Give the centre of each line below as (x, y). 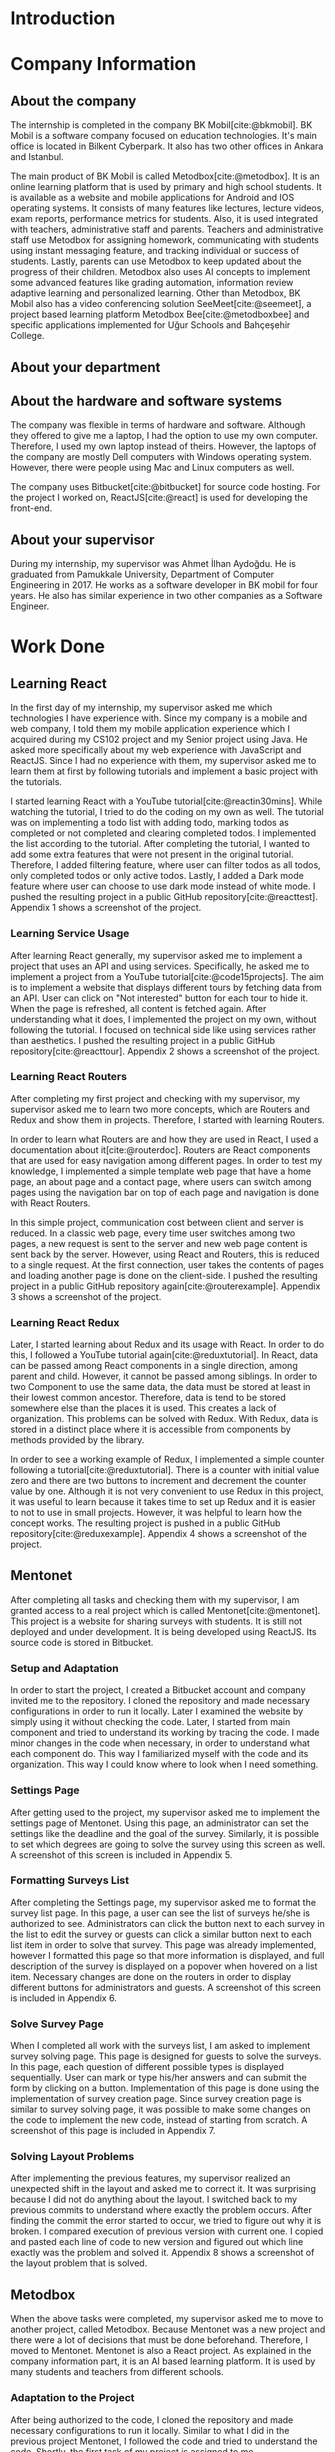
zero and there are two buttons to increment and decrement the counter (158, 1481)
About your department (85, 367)
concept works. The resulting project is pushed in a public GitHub (145, 1523)
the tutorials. (36, 782)
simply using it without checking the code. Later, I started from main (150, 1722)
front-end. (31, 508)
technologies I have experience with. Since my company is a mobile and (159, 718)
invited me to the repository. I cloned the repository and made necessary (160, 1701)
